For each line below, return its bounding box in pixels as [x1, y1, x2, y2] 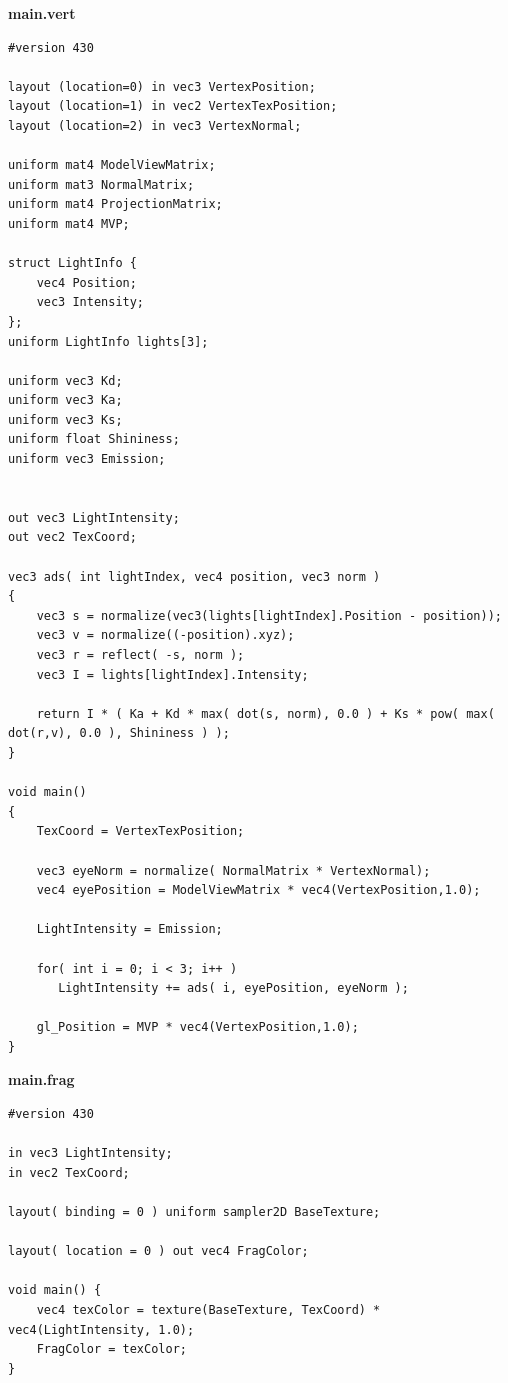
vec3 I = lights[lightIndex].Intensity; [36, 667, 309, 682]
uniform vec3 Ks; [8, 412, 123, 427]
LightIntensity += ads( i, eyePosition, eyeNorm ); [58, 981, 409, 996]
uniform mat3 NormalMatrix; [8, 177, 195, 192]
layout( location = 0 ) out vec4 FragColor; [8, 1244, 309, 1259]
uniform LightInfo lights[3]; [8, 334, 209, 349]
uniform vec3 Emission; [8, 452, 166, 467]
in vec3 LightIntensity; [8, 1146, 173, 1161]
